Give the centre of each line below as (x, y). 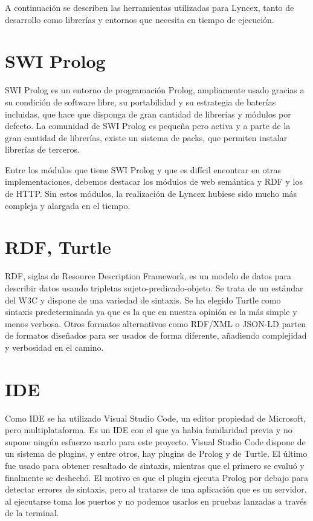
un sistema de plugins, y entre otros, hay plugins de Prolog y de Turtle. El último (156, 453)
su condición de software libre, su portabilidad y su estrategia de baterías (140, 101)
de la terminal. (32, 513)
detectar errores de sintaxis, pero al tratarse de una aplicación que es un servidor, (156, 489)
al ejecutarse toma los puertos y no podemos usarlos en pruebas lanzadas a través (156, 501)
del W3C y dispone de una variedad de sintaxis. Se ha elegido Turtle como (143, 300)
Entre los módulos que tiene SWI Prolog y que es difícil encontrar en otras (143, 169)
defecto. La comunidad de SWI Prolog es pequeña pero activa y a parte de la (148, 126)
